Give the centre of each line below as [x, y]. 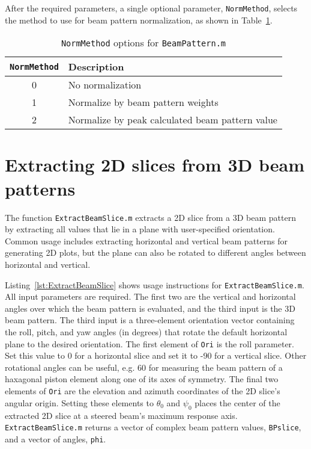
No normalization [105, 85]
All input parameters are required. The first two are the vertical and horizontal [150, 296]
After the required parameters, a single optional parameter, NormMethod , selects [151, 8]
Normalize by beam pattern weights [143, 102]
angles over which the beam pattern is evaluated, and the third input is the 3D [150, 308]
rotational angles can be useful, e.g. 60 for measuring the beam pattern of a [144, 367]
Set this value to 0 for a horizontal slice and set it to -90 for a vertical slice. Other [156, 355]
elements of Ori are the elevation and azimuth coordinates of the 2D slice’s [143, 391]
